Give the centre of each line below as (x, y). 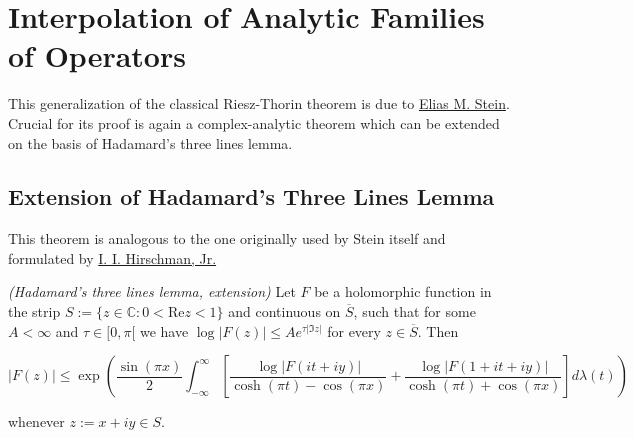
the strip (34, 311)
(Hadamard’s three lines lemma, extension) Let (152, 291)
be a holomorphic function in (403, 291)
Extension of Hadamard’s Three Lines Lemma (251, 196)
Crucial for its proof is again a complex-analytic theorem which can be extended (254, 122)
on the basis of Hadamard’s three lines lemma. (150, 142)
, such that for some (414, 311)
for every (354, 330)
